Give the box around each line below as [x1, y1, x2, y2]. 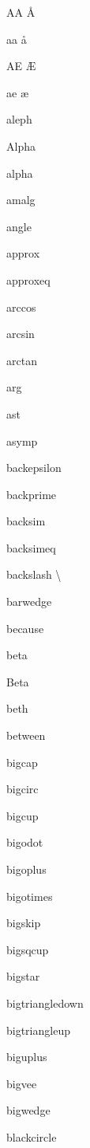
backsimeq [6, 539, 56, 556]
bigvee [6, 1075, 37, 1091]
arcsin [6, 325, 35, 342]
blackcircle [6, 1128, 57, 1145]
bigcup [6, 807, 39, 824]
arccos [6, 298, 36, 315]
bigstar [6, 968, 40, 985]
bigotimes [6, 887, 53, 904]
